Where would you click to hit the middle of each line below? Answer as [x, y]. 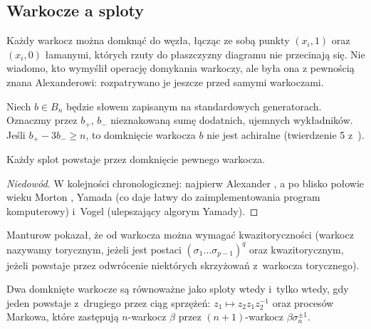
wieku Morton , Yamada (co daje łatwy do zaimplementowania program [163, 197]
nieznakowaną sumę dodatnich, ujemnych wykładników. [232, 120]
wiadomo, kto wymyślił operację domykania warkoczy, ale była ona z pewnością [181, 68]
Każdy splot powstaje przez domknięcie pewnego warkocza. [136, 159]
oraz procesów [303, 302]
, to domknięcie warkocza [141, 134]
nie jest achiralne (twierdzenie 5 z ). [286, 134]
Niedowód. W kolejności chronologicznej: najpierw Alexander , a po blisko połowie [185, 183]
